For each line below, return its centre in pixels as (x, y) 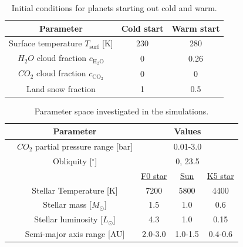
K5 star (220, 175)
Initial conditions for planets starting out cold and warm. (114, 8)
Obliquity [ (72, 160)
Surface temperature (45, 43)
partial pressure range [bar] (84, 146)
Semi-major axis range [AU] (75, 234)
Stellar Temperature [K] (75, 190)
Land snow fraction (61, 88)
